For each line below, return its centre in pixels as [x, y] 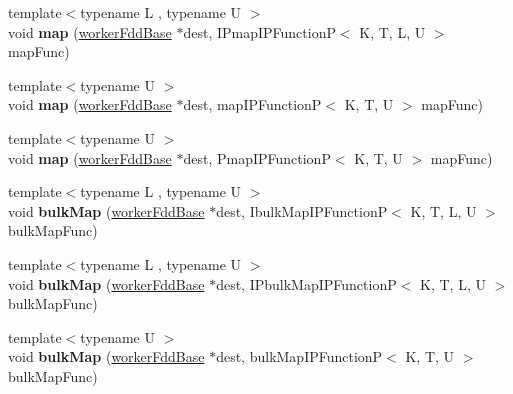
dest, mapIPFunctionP [252, 104]
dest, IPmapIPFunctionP [259, 31]
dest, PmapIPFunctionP [257, 157]
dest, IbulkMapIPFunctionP [302, 210]
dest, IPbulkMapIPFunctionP [306, 283]
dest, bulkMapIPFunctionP [299, 356]
